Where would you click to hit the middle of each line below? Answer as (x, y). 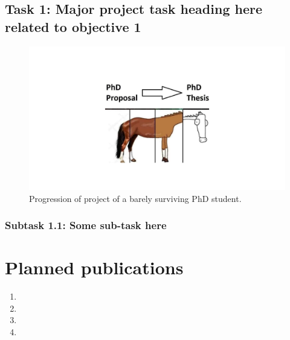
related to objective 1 (73, 26)
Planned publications (94, 267)
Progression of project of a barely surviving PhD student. (135, 198)
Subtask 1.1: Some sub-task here (86, 225)
